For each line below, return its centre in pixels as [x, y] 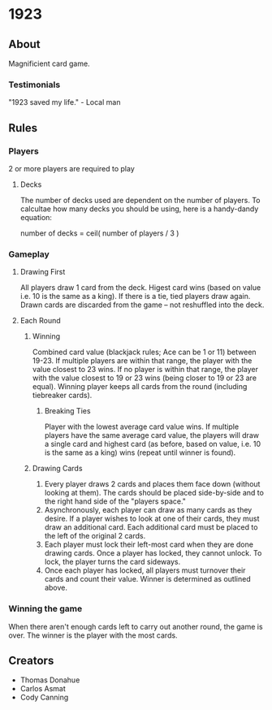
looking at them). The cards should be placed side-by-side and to [154, 493]
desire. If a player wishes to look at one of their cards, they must [152, 519]
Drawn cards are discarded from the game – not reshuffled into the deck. [142, 305]
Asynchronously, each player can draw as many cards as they [148, 510]
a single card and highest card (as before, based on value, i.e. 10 [153, 444]
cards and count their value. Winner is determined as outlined [147, 579]
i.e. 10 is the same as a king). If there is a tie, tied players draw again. [135, 297]
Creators [31, 660]
